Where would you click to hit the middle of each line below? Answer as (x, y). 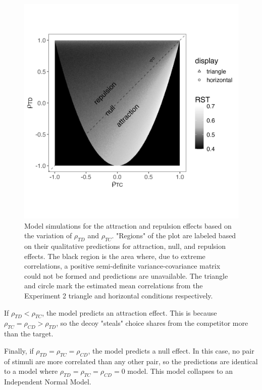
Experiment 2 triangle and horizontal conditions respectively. (119, 295)
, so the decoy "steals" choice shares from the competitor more (152, 323)
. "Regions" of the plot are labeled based (174, 235)
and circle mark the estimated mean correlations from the (114, 286)
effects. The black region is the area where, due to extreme (115, 256)
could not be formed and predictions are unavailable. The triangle (126, 275)
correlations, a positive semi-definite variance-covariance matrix (122, 266)
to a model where (31, 371)
